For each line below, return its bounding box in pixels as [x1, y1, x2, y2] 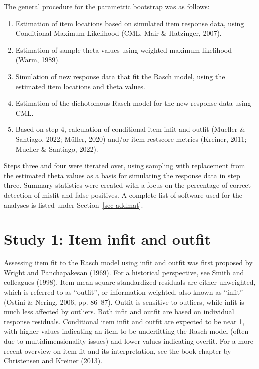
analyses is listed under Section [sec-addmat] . [4, 199, 143, 210]
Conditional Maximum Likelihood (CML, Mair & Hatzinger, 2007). [15, 28, 222, 38]
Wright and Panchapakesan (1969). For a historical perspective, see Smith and [4, 267, 244, 277]
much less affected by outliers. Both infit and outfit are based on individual [4, 306, 234, 317]
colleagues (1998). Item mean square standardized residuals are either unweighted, [4, 277, 256, 287]
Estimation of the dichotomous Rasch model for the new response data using [15, 98, 251, 108]
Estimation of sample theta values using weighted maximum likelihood [15, 44, 232, 55]
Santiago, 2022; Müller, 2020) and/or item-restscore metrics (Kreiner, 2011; [15, 133, 247, 144]
